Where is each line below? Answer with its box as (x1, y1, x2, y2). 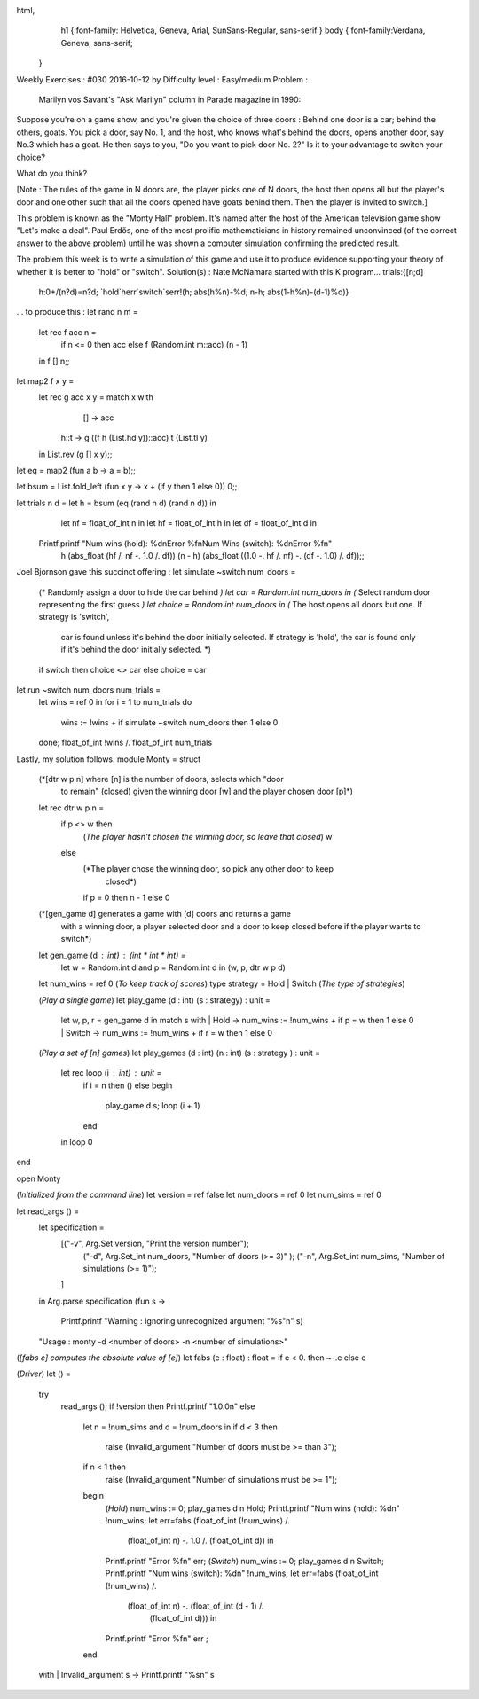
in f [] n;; (38, 356, 70, 366)
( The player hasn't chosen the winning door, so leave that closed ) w (82, 831, 333, 842)
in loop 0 (60, 1136, 93, 1147)
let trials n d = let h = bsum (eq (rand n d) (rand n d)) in (16, 497, 216, 508)
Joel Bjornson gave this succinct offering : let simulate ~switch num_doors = (16, 567, 296, 577)
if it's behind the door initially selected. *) (60, 644, 212, 655)
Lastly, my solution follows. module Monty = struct (16, 754, 201, 764)
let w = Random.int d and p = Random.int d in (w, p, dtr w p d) (60, 962, 286, 973)
